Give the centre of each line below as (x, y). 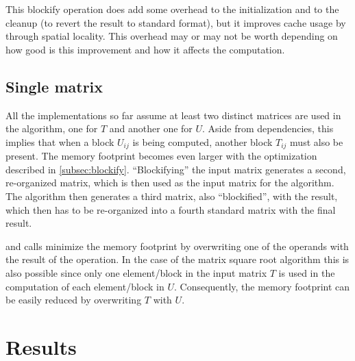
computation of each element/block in (85, 286)
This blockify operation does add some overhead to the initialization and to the (172, 9)
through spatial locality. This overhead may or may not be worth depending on (172, 36)
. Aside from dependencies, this (268, 128)
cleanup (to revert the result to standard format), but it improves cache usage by (176, 22)
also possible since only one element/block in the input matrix (136, 272)
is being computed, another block (203, 141)
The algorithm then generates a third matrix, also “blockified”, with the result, (172, 196)
